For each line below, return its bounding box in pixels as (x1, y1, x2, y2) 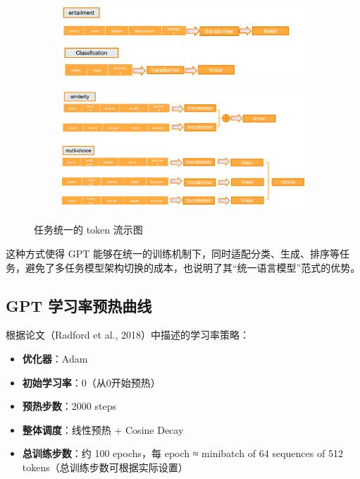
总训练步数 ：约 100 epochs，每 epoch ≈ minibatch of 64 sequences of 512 (22, 446, 343, 461)
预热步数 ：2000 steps (22, 399, 116, 413)
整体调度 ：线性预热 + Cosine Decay (22, 422, 184, 437)
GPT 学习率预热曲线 (6, 294, 152, 316)
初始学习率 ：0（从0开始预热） (22, 375, 161, 389)
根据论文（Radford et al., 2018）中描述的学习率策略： (6, 327, 249, 342)
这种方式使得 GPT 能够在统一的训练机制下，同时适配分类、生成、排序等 (6, 246, 340, 261)
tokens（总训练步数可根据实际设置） (22, 459, 188, 474)
